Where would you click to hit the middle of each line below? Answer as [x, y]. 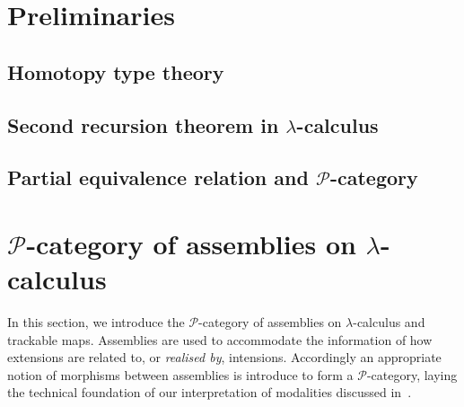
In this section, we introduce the [96, 322]
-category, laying [412, 374]
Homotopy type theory [116, 71]
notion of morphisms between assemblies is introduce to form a [180, 374]
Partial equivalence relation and [158, 177]
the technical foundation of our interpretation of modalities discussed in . [210, 392]
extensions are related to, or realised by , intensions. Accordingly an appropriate [224, 357]
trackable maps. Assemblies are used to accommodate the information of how [220, 339]
